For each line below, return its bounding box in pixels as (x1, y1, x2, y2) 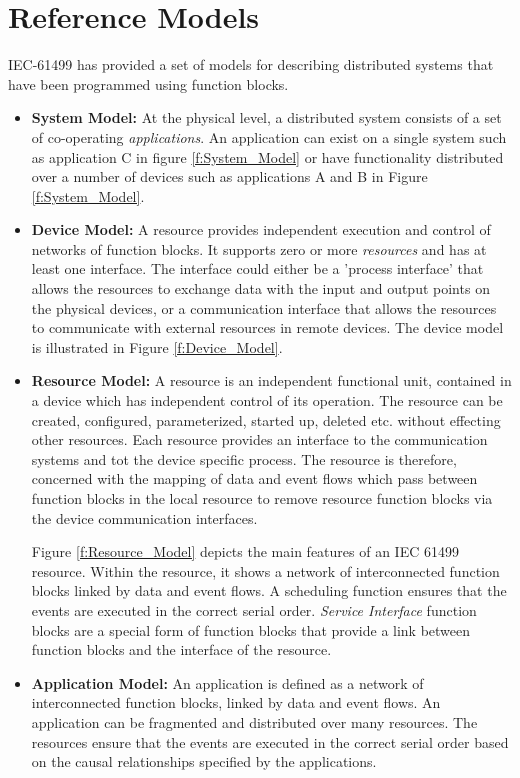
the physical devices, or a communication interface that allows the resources (31, 297, 497, 318)
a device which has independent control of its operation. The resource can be (31, 390, 503, 411)
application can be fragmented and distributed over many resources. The (31, 711, 478, 732)
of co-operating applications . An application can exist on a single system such (31, 126, 507, 147)
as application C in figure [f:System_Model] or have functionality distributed (31, 146, 504, 167)
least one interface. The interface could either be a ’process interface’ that (31, 258, 484, 279)
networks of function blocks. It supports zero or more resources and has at (31, 238, 487, 259)
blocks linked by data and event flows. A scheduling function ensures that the (31, 580, 507, 601)
